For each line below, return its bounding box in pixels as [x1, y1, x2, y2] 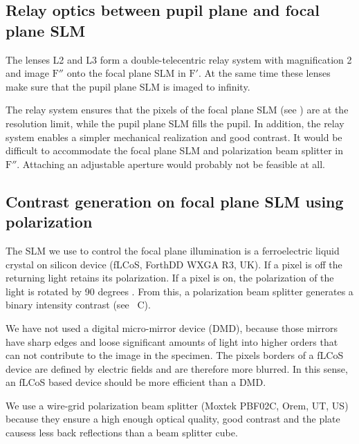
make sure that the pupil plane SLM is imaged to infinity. [6, 79, 250, 93]
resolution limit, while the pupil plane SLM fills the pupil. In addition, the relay [6, 115, 344, 130]
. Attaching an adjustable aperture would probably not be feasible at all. [17, 156, 325, 171]
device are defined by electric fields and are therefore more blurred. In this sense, [6, 361, 348, 376]
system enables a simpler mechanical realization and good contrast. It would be [6, 129, 342, 144]
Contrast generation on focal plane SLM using [6, 190, 344, 212]
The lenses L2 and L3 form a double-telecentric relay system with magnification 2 [6, 52, 352, 66]
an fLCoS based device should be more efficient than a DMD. [6, 375, 266, 389]
